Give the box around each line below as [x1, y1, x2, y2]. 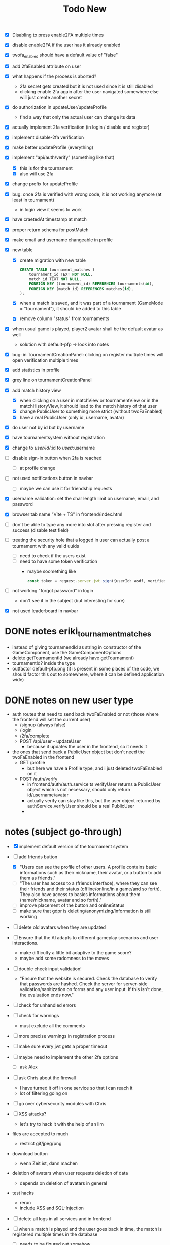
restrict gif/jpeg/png [19, 1140, 62, 1146]
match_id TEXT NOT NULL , [29, 276, 82, 282]
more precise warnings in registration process [18, 1033, 115, 1039]
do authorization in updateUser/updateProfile [12, 104, 107, 110]
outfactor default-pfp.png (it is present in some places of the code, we [12, 666, 160, 672]
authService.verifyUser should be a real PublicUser [27, 803, 135, 809]
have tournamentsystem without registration [12, 435, 105, 441]
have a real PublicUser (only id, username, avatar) [19, 414, 125, 420]
